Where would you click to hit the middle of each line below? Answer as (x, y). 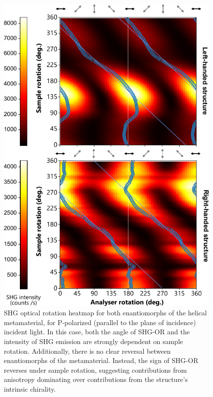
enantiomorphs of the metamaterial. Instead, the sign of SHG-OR (101, 360)
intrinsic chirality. (30, 388)
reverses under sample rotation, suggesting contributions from (95, 370)
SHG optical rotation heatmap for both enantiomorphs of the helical (106, 313)
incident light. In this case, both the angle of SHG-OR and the (97, 332)
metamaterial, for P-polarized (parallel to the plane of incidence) (100, 322)
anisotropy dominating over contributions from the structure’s (96, 379)
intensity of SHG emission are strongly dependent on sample (94, 341)
